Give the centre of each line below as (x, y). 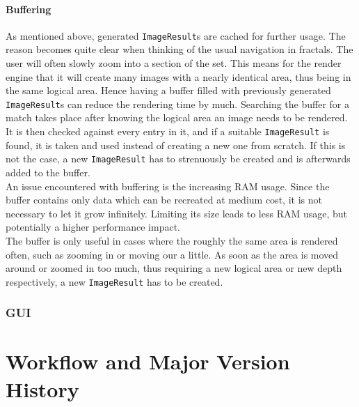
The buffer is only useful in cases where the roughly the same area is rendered (172, 240)
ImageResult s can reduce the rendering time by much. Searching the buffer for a (177, 103)
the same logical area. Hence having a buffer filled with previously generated (168, 90)
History (42, 389)
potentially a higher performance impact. (93, 227)
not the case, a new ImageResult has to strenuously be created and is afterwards (178, 159)
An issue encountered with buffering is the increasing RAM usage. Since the (168, 186)
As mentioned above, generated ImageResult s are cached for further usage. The (176, 35)
